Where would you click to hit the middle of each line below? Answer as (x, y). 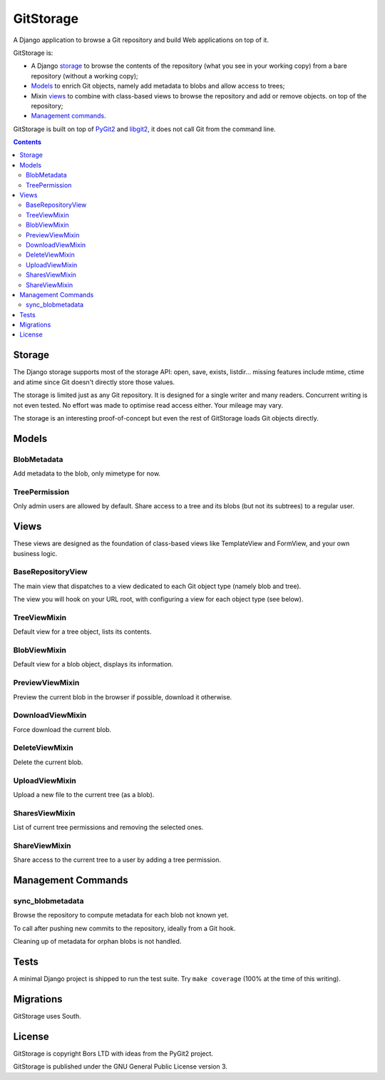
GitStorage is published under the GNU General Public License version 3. (120, 1066)
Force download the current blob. (62, 729)
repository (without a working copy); (84, 76)
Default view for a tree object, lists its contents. (82, 632)
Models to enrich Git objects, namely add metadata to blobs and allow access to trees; (158, 86)
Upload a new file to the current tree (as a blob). (84, 794)
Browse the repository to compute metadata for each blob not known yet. (121, 915)
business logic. (35, 553)
